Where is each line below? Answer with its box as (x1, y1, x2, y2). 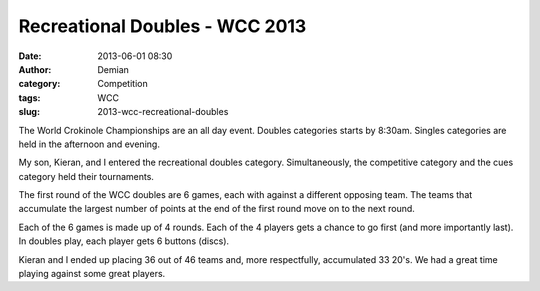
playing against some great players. (18, 268, 166, 280)
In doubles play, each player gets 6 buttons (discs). (18, 235, 230, 247)
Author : (18, 63, 52, 75)
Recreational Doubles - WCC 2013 (18, 15, 307, 37)
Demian (97, 63, 130, 75)
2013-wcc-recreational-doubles (97, 106, 229, 118)
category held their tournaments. (18, 170, 155, 182)
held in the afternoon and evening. (18, 138, 160, 150)
